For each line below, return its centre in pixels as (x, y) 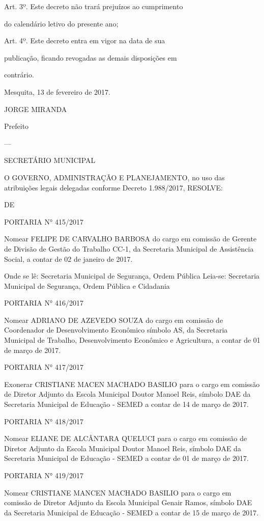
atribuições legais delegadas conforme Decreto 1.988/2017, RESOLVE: (113, 187)
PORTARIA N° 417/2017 (44, 367)
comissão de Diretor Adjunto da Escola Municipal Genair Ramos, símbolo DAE (128, 502)
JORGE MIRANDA (36, 109)
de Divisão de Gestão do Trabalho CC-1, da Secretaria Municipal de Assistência (129, 248)
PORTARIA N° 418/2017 (44, 421)
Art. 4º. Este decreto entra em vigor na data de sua (85, 40)
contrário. (19, 75)
